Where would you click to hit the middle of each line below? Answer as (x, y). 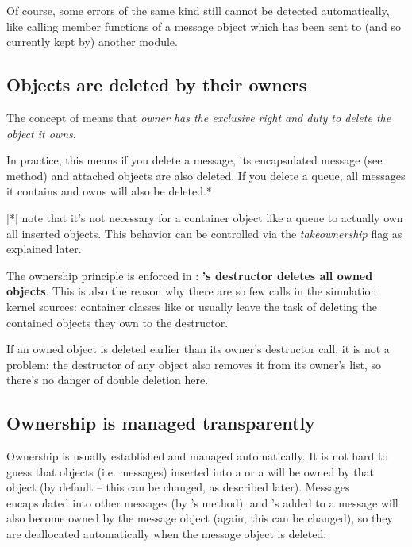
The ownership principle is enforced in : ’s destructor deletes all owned (190, 275)
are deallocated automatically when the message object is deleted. (167, 534)
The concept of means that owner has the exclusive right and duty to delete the (199, 117)
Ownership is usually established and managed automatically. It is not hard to (197, 456)
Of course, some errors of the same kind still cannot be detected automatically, (198, 10)
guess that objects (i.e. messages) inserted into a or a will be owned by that (190, 471)
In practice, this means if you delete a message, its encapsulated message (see (194, 160)
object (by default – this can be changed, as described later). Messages (178, 487)
